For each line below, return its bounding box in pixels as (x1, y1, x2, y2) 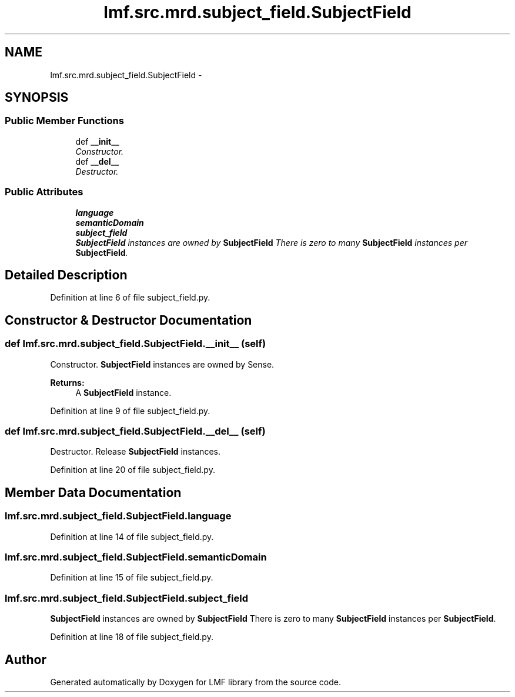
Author (5, 652, 46, 667)
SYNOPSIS (5, 90, 69, 105)
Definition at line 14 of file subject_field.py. (50, 531, 214, 542)
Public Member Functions (5, 115, 124, 127)
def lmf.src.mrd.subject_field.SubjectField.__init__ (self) (5, 338, 266, 350)
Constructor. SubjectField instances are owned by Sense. (50, 359, 275, 369)
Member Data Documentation (5, 485, 182, 500)
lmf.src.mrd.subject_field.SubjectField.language (5, 510, 232, 522)
